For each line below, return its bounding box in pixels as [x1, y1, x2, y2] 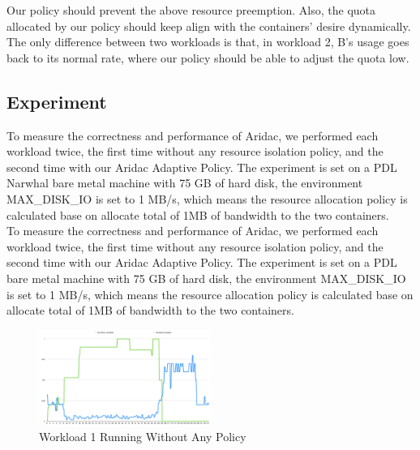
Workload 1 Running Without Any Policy [39, 428, 246, 445]
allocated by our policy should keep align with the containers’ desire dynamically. [6, 17, 411, 34]
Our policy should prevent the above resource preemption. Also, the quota [6, 2, 376, 18]
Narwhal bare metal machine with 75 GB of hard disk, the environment [6, 174, 363, 191]
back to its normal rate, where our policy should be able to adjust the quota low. [6, 49, 409, 66]
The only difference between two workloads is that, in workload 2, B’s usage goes [6, 33, 409, 50]
